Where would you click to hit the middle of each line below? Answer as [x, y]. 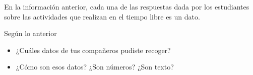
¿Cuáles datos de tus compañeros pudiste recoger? [93, 50]
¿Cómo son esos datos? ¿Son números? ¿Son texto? [95, 67]
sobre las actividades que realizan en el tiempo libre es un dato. [102, 16]
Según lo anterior [30, 33]
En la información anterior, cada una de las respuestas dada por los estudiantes [127, 6]
